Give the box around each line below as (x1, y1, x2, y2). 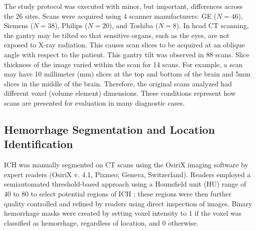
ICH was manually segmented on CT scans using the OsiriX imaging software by (4, 159, 249, 170)
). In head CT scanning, (176, 20, 249, 31)
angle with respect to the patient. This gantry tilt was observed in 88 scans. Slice (4, 49, 250, 59)
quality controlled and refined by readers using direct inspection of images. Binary (4, 198, 253, 208)
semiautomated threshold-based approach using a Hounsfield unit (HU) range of (4, 179, 246, 189)
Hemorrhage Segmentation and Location (4, 121, 215, 137)
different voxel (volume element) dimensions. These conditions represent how (4, 88, 236, 98)
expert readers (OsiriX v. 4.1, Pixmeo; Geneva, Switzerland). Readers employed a (4, 169, 251, 179)
